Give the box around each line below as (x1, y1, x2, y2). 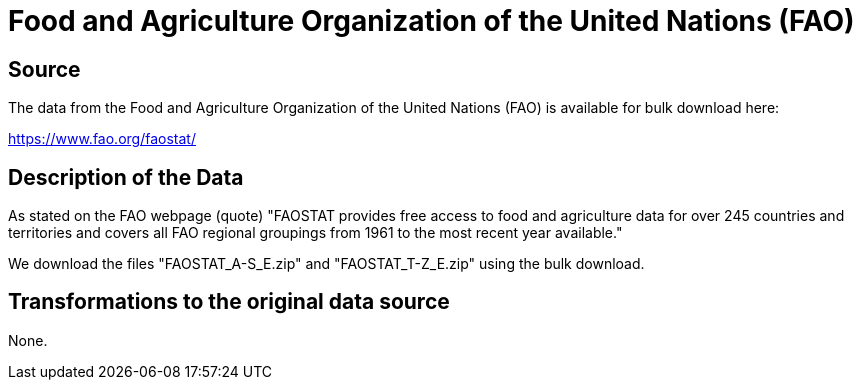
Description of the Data (8, 164, 244, 190)
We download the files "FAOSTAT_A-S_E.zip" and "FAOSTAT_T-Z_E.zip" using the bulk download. (8, 255, 645, 273)
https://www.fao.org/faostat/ (8, 130, 196, 148)
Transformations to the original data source (8, 289, 450, 315)
